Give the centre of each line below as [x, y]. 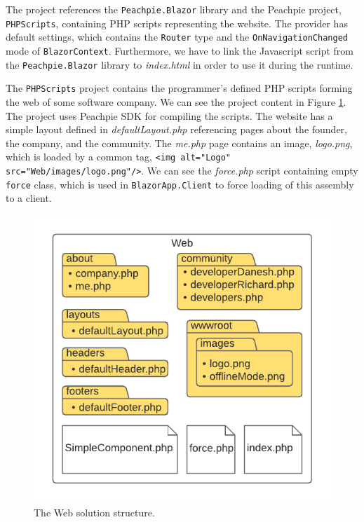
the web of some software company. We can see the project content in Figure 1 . [176, 101]
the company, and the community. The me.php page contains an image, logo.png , [179, 143]
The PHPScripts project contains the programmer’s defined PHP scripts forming [179, 88]
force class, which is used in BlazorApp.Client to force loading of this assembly [180, 184]
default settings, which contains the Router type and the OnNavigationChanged [177, 37]
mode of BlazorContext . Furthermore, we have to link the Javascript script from [180, 50]
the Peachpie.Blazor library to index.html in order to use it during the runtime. [180, 64]
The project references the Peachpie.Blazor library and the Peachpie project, [174, 9]
